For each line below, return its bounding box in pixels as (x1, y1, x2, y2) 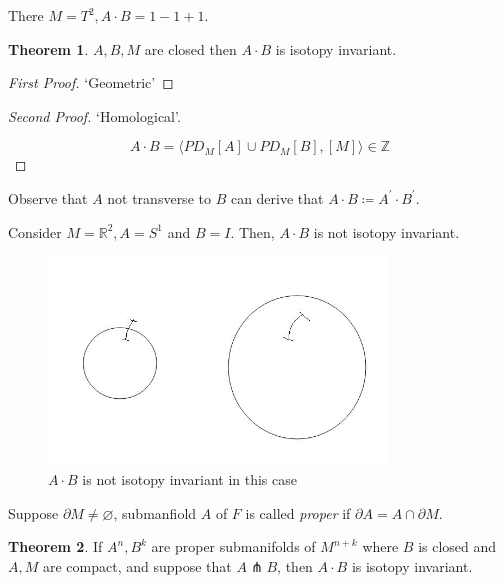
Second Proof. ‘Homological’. (8, 105, 181, 126)
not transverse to (107, 187, 211, 208)
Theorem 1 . (8, 38, 89, 59)
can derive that (230, 187, 324, 208)
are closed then (144, 38, 237, 59)
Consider (8, 221, 62, 242)
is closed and (418, 536, 497, 557)
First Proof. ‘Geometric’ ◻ (8, 72, 174, 93)
